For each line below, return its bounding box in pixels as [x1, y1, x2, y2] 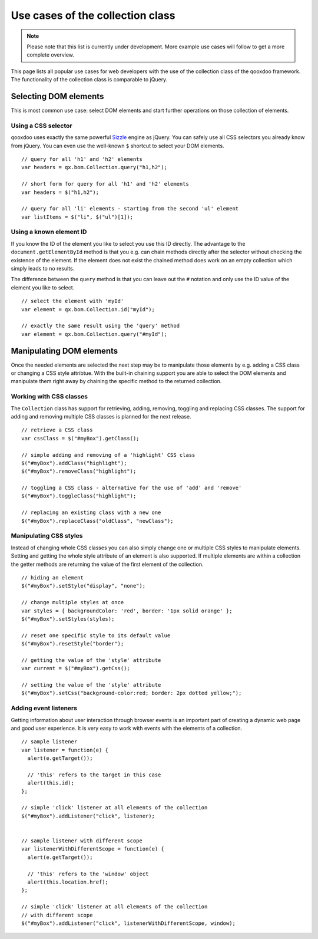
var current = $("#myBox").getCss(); [21, 665, 131, 672]
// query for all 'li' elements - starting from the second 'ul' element [21, 205, 239, 212]
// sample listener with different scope [21, 838, 143, 844]
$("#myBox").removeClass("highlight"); [21, 468, 137, 475]
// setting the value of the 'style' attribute [21, 681, 161, 688]
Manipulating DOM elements [11, 345, 118, 356]
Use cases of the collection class [11, 9, 175, 22]
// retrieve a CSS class [21, 427, 93, 433]
